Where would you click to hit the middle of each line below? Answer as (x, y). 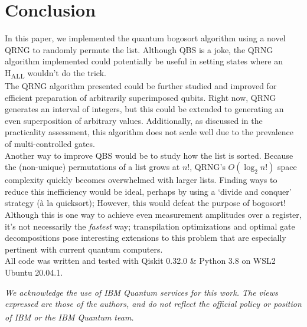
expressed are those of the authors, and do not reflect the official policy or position (153, 304)
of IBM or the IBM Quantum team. (69, 317)
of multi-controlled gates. (50, 143)
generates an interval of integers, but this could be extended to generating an (144, 109)
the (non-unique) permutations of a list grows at (92, 167)
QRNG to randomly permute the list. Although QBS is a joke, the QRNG (139, 49)
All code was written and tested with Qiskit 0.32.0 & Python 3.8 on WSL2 (140, 261)
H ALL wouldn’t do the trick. (55, 73)
